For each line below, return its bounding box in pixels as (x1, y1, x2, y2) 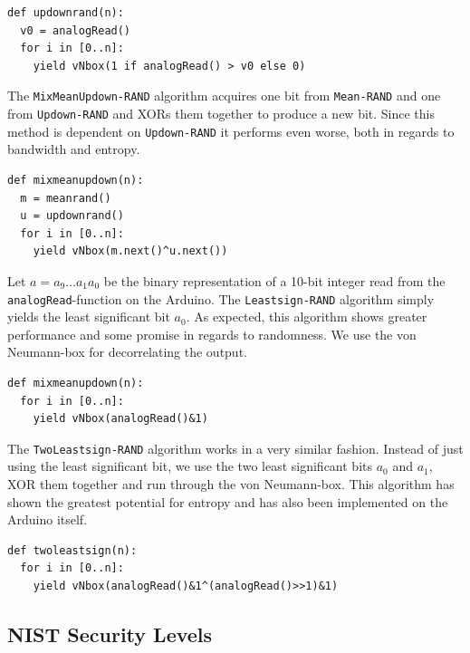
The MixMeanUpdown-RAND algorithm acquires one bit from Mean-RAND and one (7, 86, 441, 105)
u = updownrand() (20, 209, 124, 223)
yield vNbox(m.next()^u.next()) (33, 245, 228, 258)
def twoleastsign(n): (7, 543, 138, 557)
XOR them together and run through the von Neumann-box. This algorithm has (7, 474, 455, 493)
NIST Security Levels (7, 619, 213, 648)
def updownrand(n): (7, 6, 124, 19)
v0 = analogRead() (20, 24, 131, 37)
